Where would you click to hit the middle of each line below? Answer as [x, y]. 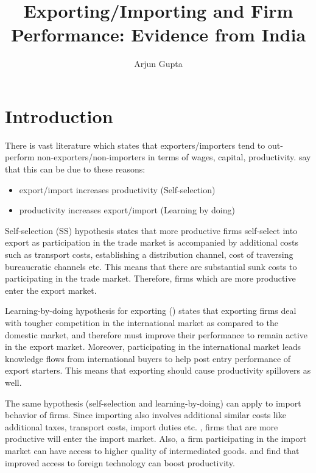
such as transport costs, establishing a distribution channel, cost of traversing [149, 254]
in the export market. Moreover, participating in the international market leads [153, 347]
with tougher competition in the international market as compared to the [142, 322]
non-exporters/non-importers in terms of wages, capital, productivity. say [174, 157]
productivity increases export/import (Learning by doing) [127, 210]
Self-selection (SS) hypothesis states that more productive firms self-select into [151, 230]
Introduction [59, 116]
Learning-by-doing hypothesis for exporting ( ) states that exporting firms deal [151, 311]
